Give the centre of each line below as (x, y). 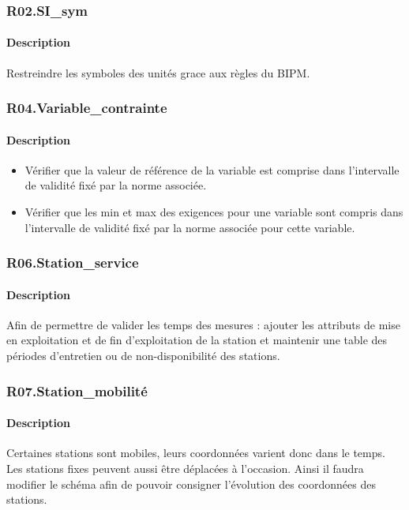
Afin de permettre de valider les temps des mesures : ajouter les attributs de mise (203, 324)
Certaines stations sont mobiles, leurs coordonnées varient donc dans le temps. (196, 453)
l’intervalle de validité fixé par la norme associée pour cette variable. (190, 227)
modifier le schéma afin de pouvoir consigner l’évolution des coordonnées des (191, 484)
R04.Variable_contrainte (87, 108)
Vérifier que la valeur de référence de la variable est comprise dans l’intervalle (212, 169)
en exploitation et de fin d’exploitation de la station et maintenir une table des (197, 340)
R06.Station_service (73, 262)
